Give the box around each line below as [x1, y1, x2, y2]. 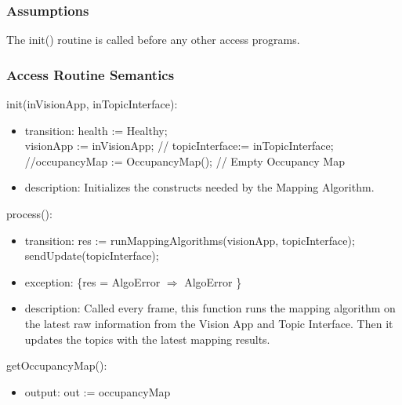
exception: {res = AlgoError [24, 273, 161, 290]
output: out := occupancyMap [24, 383, 171, 400]
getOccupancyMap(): [6, 357, 107, 374]
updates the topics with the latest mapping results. [24, 330, 270, 347]
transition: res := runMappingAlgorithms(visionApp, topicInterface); [24, 232, 355, 248]
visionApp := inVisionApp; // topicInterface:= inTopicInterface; [24, 137, 334, 154]
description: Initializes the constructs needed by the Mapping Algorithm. [24, 179, 375, 195]
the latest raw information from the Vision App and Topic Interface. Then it [24, 315, 393, 331]
